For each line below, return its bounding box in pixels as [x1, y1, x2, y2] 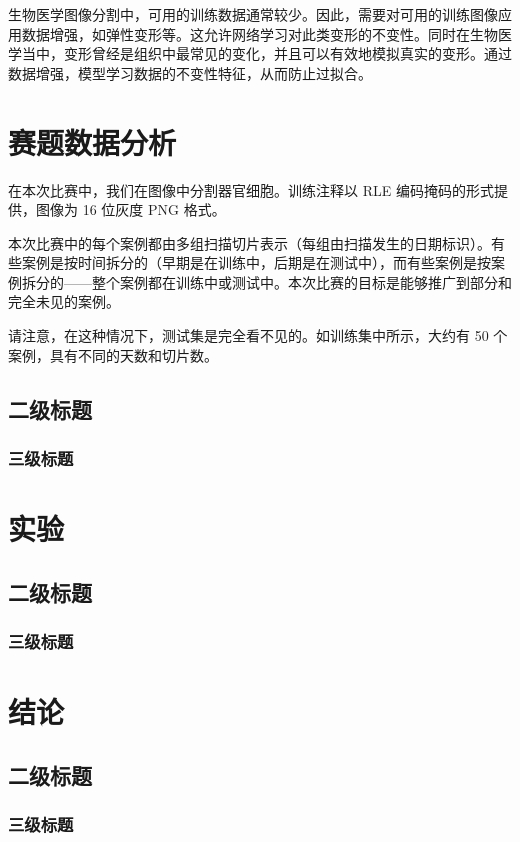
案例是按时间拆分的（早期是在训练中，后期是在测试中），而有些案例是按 [21, 252, 491, 273]
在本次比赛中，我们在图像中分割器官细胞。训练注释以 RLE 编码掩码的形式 [8, 179, 494, 200]
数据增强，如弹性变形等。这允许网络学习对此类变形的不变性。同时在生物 [21, 23, 498, 44]
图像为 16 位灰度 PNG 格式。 [35, 199, 226, 220]
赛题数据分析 [8, 121, 177, 162]
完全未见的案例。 [8, 291, 120, 312]
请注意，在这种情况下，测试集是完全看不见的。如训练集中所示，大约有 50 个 [8, 325, 508, 346]
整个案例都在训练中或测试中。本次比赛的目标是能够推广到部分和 [91, 271, 512, 292]
